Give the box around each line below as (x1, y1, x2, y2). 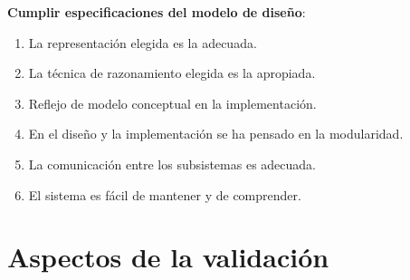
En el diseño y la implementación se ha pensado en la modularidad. (28, 124, 404, 143)
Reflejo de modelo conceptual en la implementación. (28, 93, 317, 112)
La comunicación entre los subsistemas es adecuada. (28, 154, 316, 173)
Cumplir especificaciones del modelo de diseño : (7, 3, 306, 21)
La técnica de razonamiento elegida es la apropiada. (28, 63, 316, 82)
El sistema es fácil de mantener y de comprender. (28, 185, 301, 204)
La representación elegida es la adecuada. (28, 33, 257, 52)
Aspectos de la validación (7, 238, 329, 275)
